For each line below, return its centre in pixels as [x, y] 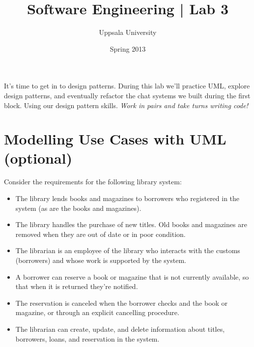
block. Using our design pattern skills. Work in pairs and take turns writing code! [126, 105]
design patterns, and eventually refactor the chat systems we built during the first [127, 95]
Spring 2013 [128, 48]
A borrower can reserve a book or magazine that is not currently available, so [132, 276]
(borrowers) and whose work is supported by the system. [101, 260]
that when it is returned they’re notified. [77, 286]
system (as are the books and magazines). [78, 208]
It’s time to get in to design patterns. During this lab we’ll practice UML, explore [127, 86]
